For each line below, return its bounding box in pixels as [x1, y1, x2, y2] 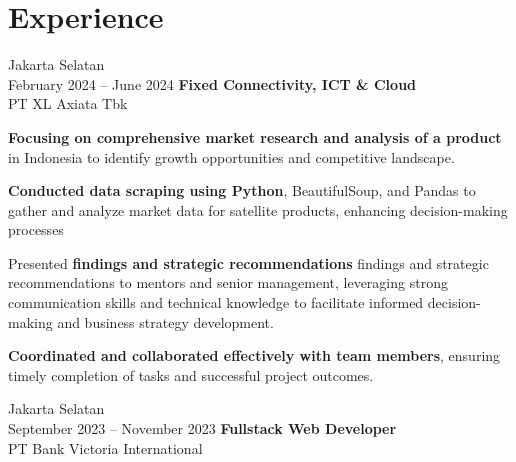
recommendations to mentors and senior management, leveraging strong [8, 272, 448, 293]
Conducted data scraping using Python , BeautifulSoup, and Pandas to [8, 180, 476, 201]
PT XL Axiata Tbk [8, 93, 128, 114]
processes [8, 219, 64, 240]
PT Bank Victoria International [8, 437, 203, 458]
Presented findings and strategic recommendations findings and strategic [8, 252, 489, 273]
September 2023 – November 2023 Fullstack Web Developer [8, 418, 397, 439]
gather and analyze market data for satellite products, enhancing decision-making [8, 199, 508, 220]
